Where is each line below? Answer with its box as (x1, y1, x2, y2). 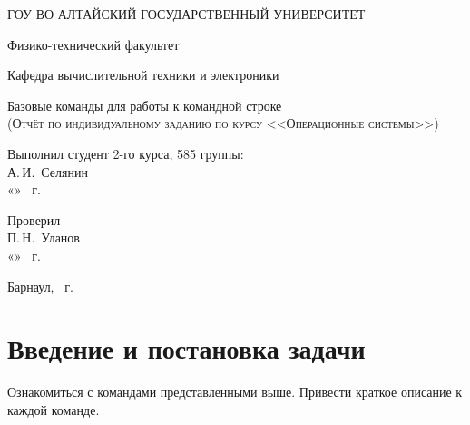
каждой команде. (7, 400, 100, 419)
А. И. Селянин (7, 162, 88, 181)
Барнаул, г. (7, 276, 73, 295)
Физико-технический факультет (7, 35, 180, 54)
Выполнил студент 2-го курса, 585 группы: (7, 143, 244, 163)
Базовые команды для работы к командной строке (7, 95, 282, 114)
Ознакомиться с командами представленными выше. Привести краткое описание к (7, 382, 463, 401)
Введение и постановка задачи (7, 330, 366, 367)
